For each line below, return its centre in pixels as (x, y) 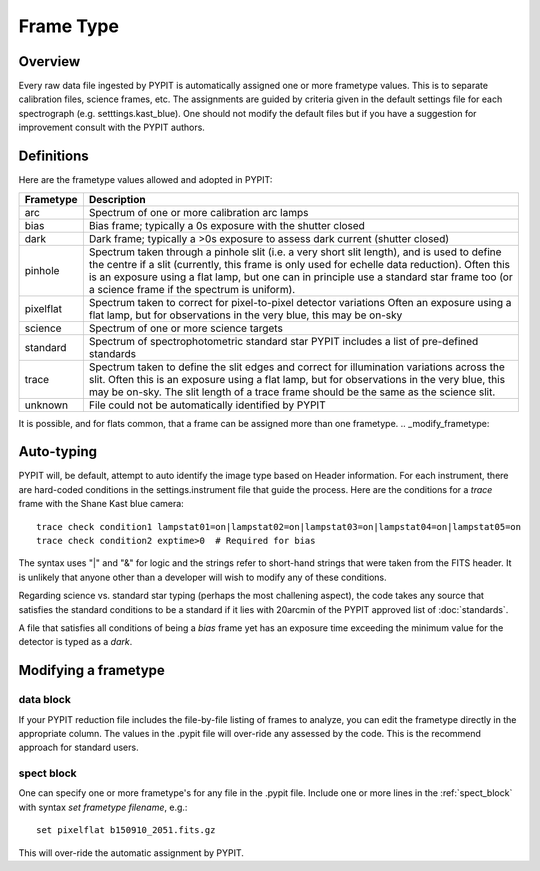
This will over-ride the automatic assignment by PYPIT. (131, 852)
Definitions (53, 156)
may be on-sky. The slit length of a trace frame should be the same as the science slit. (292, 392)
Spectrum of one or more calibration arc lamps (198, 212)
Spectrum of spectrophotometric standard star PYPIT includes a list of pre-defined (283, 341)
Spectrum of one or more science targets (186, 328)
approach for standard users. (78, 747)
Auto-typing (58, 451)
